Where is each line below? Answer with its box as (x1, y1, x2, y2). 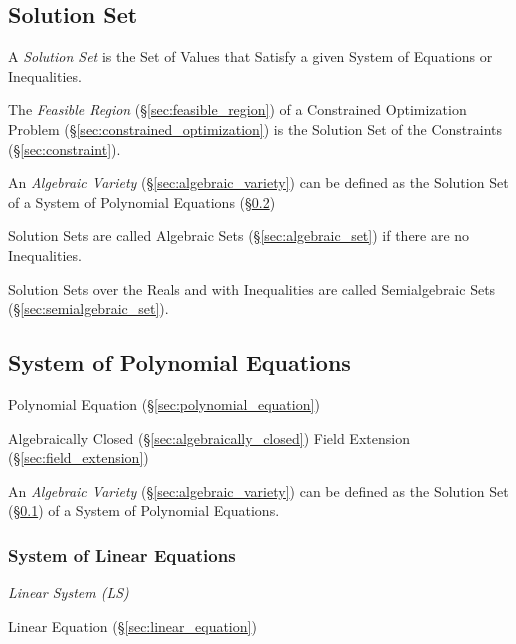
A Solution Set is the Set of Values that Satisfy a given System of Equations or (8, 46, 493, 67)
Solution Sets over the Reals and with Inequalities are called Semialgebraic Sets (8, 278, 496, 299)
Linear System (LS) (8, 582, 129, 603)
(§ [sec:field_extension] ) (8, 447, 149, 468)
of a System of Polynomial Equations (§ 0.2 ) (8, 191, 276, 212)
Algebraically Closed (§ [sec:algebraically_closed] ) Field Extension (8, 427, 410, 448)
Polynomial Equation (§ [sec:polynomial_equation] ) (8, 393, 320, 414)
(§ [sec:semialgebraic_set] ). (8, 298, 169, 319)
